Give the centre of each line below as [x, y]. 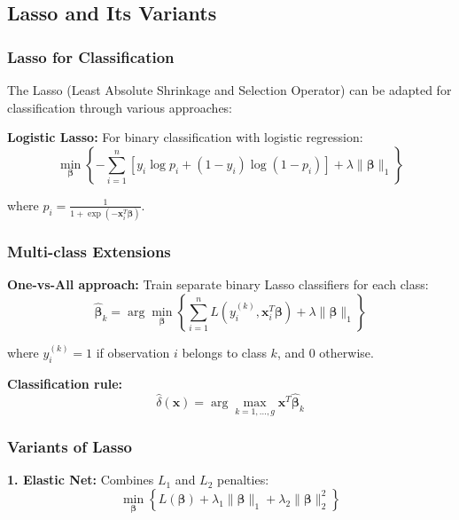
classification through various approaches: [120, 107]
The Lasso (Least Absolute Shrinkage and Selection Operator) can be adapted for [229, 90]
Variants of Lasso [70, 447]
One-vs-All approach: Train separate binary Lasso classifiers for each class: [218, 284]
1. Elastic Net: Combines [81, 480]
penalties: [243, 480]
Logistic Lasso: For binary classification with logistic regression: [185, 137]
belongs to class [224, 353]
